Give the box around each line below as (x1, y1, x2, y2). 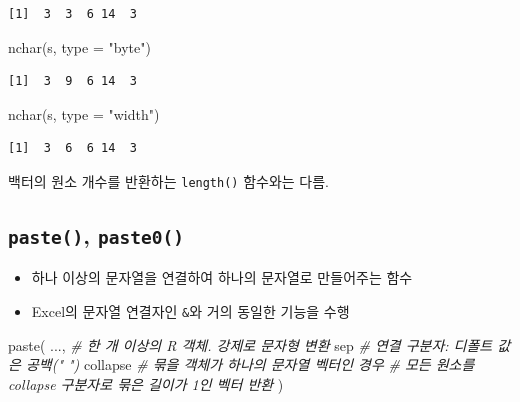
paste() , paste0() (8, 220, 184, 251)
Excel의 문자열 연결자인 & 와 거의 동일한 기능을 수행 (31, 301, 350, 321)
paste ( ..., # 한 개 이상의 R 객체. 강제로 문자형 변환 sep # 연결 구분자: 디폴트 (8, 334, 493, 355)
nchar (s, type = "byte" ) (8, 36, 151, 57)
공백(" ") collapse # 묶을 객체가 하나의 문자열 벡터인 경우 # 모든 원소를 (25, 354, 475, 375)
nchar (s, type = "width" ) (8, 103, 160, 124)
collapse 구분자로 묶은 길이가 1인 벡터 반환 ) (8, 373, 284, 394)
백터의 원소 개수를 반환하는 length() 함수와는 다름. (8, 170, 329, 191)
